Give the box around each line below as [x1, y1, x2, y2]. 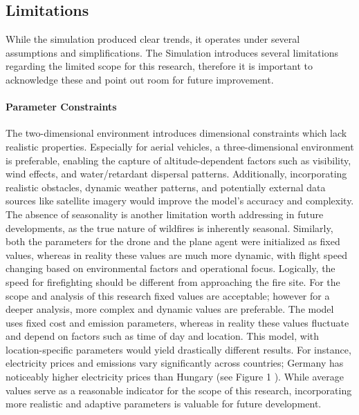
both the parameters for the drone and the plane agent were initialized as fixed [6, 234, 340, 249]
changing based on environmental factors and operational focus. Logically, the [6, 261, 335, 276]
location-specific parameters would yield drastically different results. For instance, [6, 342, 351, 356]
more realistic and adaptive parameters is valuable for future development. [6, 396, 322, 411]
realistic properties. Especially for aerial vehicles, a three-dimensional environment [6, 139, 354, 153]
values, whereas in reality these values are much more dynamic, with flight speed [6, 247, 347, 262]
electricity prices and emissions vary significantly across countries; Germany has [6, 356, 344, 370]
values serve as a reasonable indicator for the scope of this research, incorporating [6, 383, 352, 397]
